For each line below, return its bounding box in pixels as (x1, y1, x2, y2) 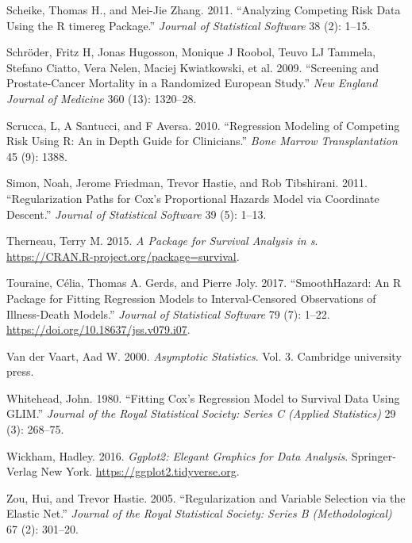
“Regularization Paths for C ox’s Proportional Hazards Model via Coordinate (6, 189, 379, 206)
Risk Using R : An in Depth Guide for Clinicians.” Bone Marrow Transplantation (6, 132, 398, 149)
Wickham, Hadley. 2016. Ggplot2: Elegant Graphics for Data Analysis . (6, 447, 348, 464)
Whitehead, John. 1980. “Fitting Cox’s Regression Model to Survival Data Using (6, 389, 400, 406)
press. (6, 363, 34, 380)
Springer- (351, 447, 396, 464)
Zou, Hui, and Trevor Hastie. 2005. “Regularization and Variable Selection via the (6, 489, 406, 506)
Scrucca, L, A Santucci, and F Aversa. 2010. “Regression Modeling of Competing (6, 117, 400, 133)
